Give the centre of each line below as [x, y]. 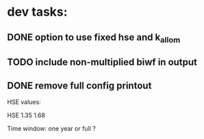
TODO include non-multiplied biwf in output [102, 62]
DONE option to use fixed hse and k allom [94, 38]
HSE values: [24, 102]
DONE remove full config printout [79, 85]
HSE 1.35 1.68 [26, 115]
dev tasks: [37, 12]
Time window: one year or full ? [51, 128]
